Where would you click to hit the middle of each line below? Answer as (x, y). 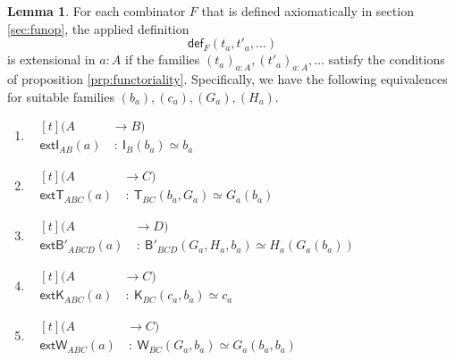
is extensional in (51, 59)
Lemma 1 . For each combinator (97, 11)
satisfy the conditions (387, 59)
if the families (163, 59)
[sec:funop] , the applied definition (98, 28)
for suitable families (61, 96)
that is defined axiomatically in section (308, 11)
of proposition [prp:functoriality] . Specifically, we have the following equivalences (227, 78)
